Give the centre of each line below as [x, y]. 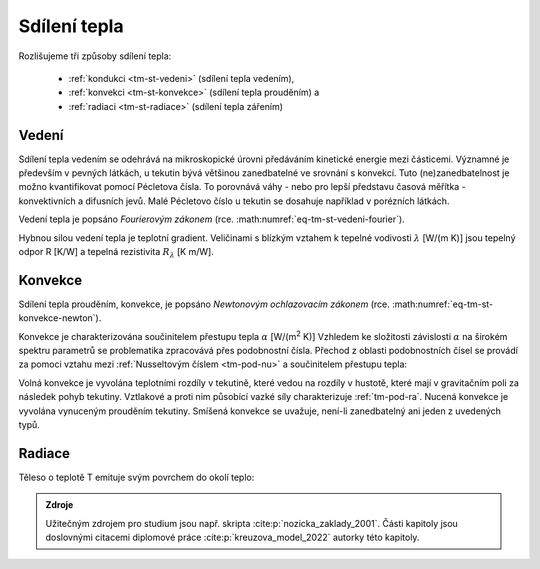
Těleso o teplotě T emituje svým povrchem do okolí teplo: [136, 477]
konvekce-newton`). [60, 318]
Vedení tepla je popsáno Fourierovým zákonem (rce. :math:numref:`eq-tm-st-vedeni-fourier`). [211, 219]
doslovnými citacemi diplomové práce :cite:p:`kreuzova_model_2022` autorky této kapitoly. [232, 537]
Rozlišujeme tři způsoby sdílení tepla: [95, 56]
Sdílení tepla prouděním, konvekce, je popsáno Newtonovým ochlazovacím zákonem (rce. [204, 304]
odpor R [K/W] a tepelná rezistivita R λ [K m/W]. [116, 252]
